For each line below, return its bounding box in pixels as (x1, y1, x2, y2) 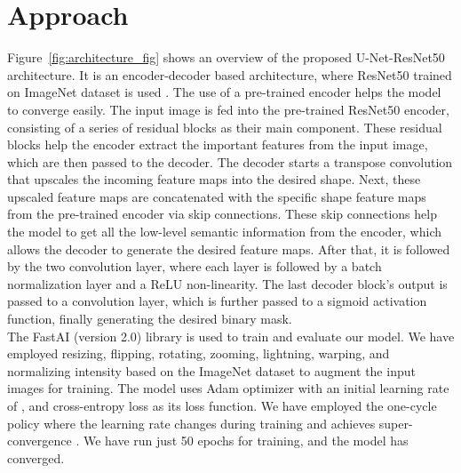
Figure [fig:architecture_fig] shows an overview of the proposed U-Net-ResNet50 (7, 48, 445, 67)
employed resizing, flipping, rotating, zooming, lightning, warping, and (7, 344, 390, 363)
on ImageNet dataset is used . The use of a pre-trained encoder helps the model (7, 83, 441, 101)
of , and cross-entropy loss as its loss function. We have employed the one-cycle (7, 397, 437, 414)
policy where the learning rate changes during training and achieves (7, 413, 376, 432)
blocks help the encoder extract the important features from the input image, (7, 135, 428, 154)
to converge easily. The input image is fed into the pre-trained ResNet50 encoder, (7, 100, 449, 118)
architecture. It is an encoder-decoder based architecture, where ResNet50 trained (7, 65, 452, 84)
